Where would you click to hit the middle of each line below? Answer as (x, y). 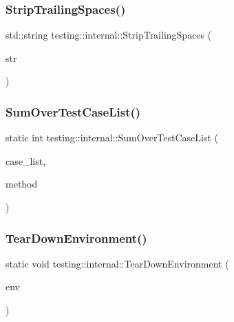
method (22, 184)
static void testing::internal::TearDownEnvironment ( (117, 263)
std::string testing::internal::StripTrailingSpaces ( (109, 35)
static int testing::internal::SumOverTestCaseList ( (112, 138)
